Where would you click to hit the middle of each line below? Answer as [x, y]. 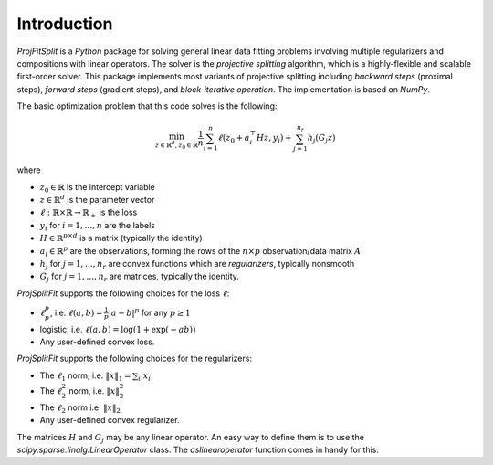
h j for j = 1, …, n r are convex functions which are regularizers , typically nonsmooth [197, 264]
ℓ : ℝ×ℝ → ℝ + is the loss [89, 213]
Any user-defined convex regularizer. [110, 420]
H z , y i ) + [274, 139]
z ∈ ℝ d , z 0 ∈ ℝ [176, 145]
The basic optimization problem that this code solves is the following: [147, 106]
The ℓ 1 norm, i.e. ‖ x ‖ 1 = [85, 376]
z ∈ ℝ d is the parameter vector [97, 199]
